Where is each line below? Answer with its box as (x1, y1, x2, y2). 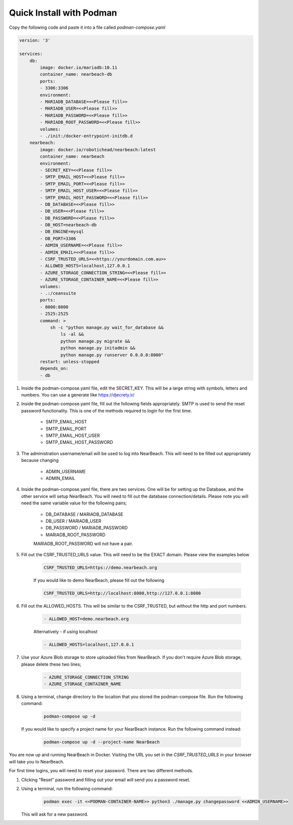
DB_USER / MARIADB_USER (45, 518, 102, 524)
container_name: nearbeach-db (40, 71, 112, 77)
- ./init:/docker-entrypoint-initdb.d (40, 133, 133, 139)
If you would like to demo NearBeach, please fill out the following (33, 577, 165, 584)
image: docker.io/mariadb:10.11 (40, 65, 117, 70)
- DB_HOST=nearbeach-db (40, 222, 97, 228)
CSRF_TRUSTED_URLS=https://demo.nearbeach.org (43, 565, 157, 570)
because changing (21, 457, 59, 463)
